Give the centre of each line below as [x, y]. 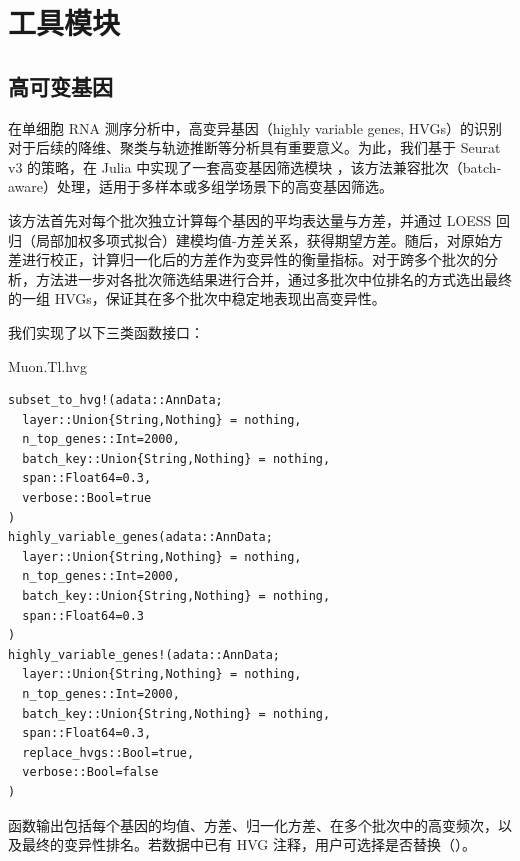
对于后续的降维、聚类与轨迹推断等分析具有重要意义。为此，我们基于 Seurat [254, 147]
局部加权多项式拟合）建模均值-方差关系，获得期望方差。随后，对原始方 [269, 239]
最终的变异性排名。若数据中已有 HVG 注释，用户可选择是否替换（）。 [248, 844]
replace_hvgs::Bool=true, [108, 752]
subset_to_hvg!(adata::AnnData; [115, 400]
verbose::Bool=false [90, 772]
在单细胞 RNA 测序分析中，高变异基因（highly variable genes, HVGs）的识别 [255, 127]
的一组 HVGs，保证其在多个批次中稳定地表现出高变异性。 [197, 298]
